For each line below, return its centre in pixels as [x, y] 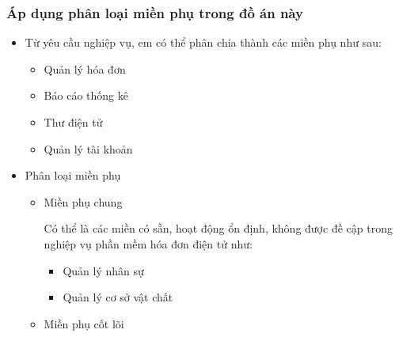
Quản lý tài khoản [88, 148]
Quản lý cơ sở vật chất [118, 297]
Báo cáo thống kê [86, 95]
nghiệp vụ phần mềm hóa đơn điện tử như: [148, 243]
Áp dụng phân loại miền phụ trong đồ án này [155, 12]
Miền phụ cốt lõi [84, 323]
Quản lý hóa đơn [85, 68]
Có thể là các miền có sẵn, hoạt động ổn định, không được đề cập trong [218, 228]
